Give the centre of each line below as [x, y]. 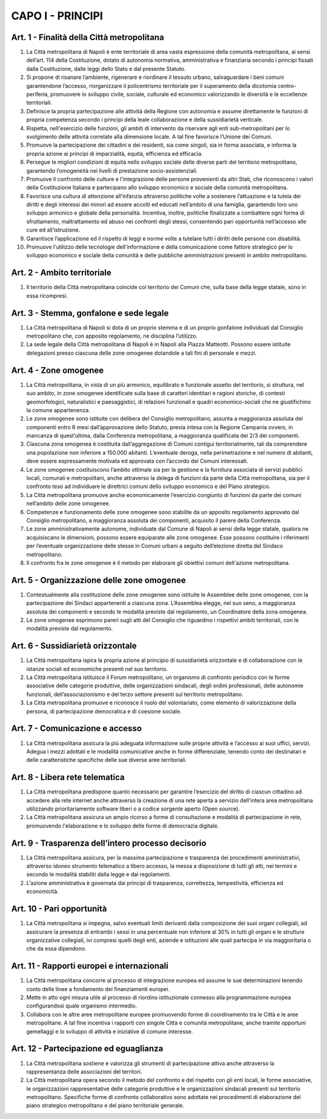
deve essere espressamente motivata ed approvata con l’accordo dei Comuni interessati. [137, 461]
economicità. [42, 892]
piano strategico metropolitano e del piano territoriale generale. [105, 1106]
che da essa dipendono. [57, 949]
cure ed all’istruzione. [53, 230]
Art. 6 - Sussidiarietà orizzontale [74, 646]
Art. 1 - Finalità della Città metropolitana [88, 37]
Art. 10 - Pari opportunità [59, 909]
